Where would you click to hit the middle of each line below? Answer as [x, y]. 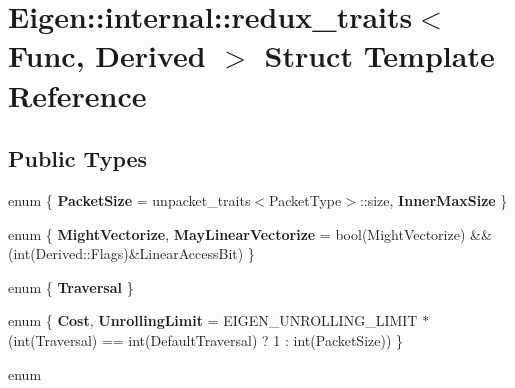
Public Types [78, 158]
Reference [77, 94]
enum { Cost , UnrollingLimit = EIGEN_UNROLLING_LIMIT [213, 320]
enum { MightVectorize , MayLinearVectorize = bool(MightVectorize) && [250, 233]
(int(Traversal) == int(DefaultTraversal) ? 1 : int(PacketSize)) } [206, 339]
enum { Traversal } [71, 286]
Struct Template [379, 55]
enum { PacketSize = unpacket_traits [129, 199]
